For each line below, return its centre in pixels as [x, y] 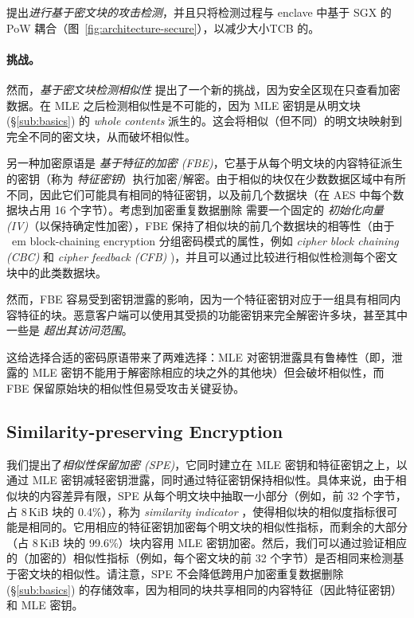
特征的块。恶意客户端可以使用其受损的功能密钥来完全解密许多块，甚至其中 [212, 314]
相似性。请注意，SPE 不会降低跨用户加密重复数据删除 [203, 574]
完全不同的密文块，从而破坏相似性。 [101, 136]
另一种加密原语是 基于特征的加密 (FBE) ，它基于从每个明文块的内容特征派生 [205, 163]
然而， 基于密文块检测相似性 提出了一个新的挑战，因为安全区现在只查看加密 [203, 89]
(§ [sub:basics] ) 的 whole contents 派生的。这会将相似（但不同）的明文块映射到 [205, 121]
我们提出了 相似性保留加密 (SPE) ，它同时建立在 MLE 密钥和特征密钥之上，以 [207, 464]
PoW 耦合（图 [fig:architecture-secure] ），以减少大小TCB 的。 [163, 27]
